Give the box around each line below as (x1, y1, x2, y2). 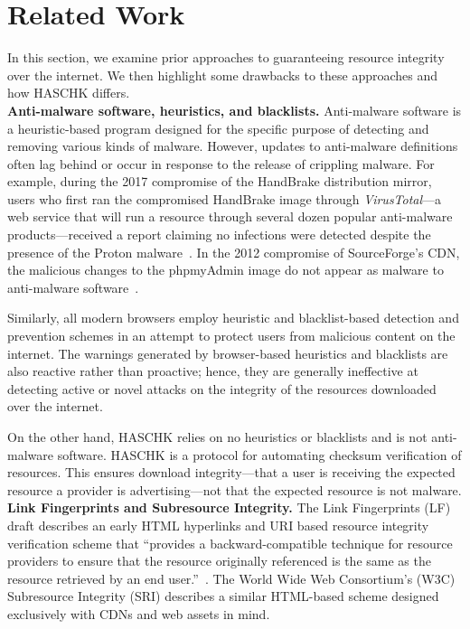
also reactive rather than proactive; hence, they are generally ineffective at (7, 361, 418, 380)
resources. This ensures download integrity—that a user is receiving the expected (7, 463, 456, 482)
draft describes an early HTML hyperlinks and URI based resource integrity (7, 515, 429, 534)
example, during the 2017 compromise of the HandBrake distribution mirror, (7, 172, 432, 191)
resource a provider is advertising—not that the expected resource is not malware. (7, 480, 462, 499)
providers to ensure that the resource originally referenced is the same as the (7, 551, 431, 570)
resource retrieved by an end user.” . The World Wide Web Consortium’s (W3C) (7, 568, 456, 587)
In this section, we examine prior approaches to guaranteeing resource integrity (7, 48, 445, 67)
